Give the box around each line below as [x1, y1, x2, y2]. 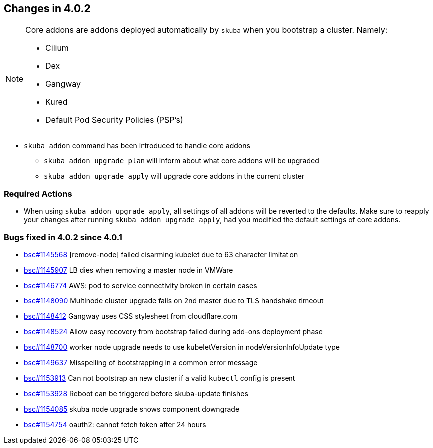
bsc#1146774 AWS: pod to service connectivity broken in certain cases [24, 281, 257, 290]
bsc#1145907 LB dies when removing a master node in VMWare [24, 265, 233, 274]
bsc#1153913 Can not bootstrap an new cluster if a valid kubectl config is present [24, 373, 295, 382]
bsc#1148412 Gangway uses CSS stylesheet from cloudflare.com [24, 311, 238, 320]
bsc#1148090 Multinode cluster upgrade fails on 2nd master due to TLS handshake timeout [24, 296, 324, 305]
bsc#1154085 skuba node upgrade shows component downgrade [24, 404, 240, 413]
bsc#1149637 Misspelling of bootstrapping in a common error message [24, 358, 258, 367]
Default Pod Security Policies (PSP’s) [45, 115, 183, 125]
